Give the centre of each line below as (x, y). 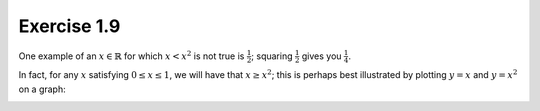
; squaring (272, 56)
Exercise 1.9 (69, 26)
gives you (321, 56)
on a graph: (42, 89)
